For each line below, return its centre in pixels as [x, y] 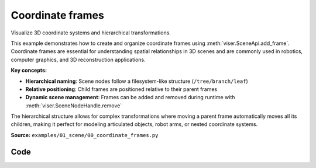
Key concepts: [29, 71]
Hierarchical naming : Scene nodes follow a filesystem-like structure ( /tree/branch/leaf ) [137, 81]
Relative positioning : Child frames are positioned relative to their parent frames [121, 89]
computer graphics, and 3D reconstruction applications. [78, 60]
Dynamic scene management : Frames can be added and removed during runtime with [130, 97]
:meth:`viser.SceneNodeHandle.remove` [74, 106]
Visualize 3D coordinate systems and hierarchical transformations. [91, 33]
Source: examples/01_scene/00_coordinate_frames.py [85, 135]
